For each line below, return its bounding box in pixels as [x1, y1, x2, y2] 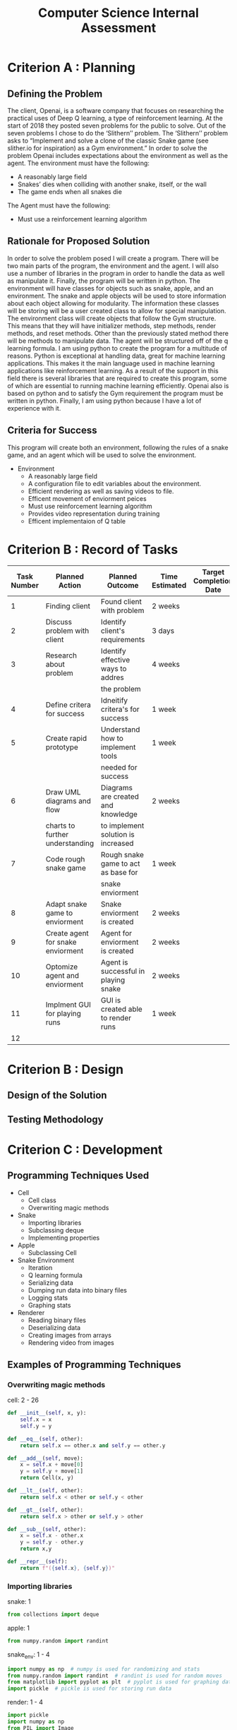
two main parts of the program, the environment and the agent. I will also [7, 261, 219, 270]
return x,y [20, 1545, 52, 1553]
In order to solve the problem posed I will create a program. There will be [7, 254, 219, 262]
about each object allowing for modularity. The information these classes [7, 298, 219, 308]
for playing [45, 1008, 81, 1018]
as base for [101, 867, 138, 877]
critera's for [101, 704, 140, 714]
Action [59, 580, 81, 590]
